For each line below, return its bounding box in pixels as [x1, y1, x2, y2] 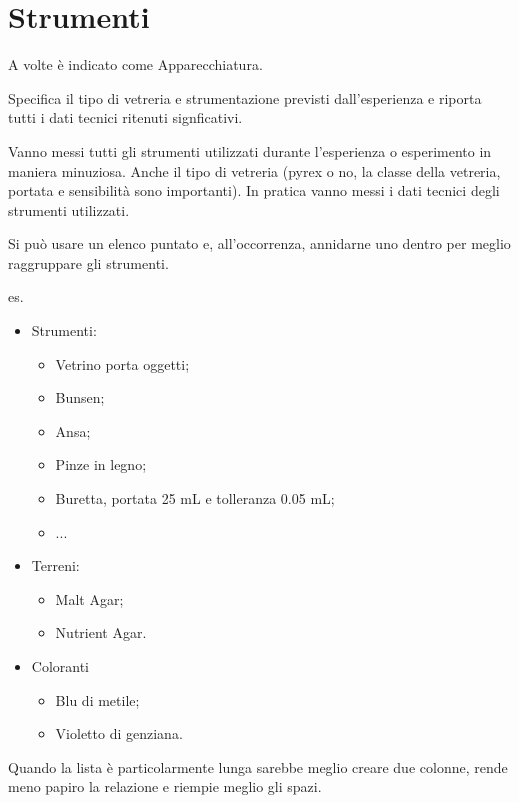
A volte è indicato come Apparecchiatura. [8, 54, 263, 75]
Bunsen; [55, 387, 105, 408]
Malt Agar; [55, 588, 124, 609]
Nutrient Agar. [55, 622, 147, 643]
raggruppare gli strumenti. [8, 252, 169, 273]
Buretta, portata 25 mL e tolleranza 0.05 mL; [55, 488, 335, 509]
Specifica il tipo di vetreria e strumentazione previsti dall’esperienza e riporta [8, 87, 482, 108]
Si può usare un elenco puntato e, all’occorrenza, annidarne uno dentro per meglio [8, 233, 511, 254]
